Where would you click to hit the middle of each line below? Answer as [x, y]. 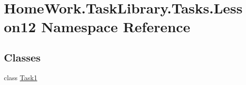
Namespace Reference [115, 27]
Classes [22, 57]
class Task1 [21, 77]
